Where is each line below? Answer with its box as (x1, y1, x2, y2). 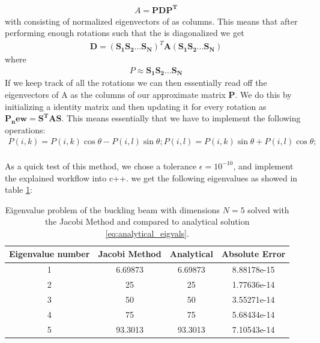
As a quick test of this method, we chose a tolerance (5, 159, 197, 172)
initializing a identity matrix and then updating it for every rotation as (5, 100, 267, 112)
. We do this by (235, 88, 292, 100)
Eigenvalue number (9, 247, 90, 260)
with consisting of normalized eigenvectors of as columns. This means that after (5, 14, 298, 27)
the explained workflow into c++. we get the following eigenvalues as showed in (5, 171, 298, 184)
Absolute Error (221, 247, 286, 260)
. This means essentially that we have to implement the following (61, 112, 301, 124)
